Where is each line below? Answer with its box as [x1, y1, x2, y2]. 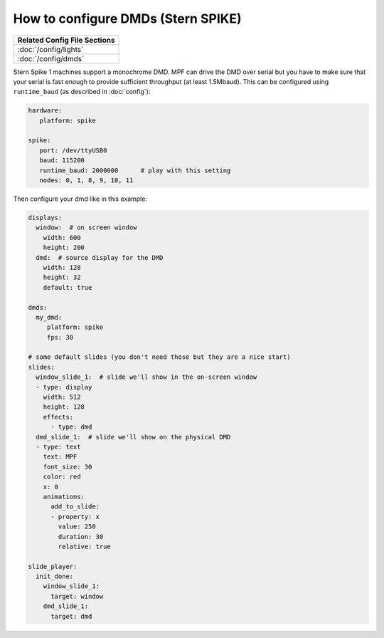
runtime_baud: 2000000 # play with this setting [39, 166, 231, 174]
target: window [50, 592, 104, 600]
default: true [43, 283, 92, 291]
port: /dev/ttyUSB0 [39, 146, 107, 155]
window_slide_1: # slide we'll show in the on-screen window [36, 373, 257, 381]
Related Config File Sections [17, 35, 115, 45]
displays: [28, 214, 63, 222]
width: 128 [43, 263, 81, 271]
